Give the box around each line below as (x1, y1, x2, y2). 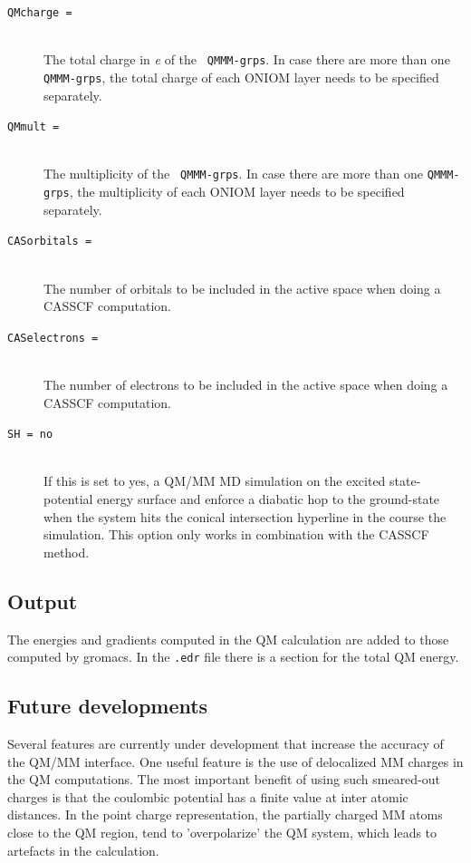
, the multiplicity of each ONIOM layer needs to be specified (69, 182, 405, 201)
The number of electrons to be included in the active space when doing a (43, 375, 448, 393)
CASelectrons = (7, 331, 99, 344)
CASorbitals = (7, 235, 92, 248)
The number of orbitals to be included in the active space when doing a (43, 278, 441, 297)
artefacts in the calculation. (7, 840, 159, 859)
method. (43, 542, 90, 561)
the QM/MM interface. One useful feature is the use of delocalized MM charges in (7, 751, 464, 771)
